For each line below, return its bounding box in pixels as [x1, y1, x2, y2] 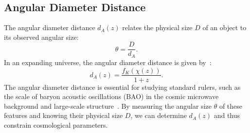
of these [219, 100, 243, 111]
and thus [214, 110, 240, 120]
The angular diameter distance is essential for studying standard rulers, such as [4, 82, 241, 92]
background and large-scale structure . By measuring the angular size [4, 100, 212, 111]
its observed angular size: [4, 32, 79, 42]
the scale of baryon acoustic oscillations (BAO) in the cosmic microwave [4, 91, 219, 101]
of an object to [202, 22, 247, 33]
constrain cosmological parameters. [4, 119, 108, 130]
